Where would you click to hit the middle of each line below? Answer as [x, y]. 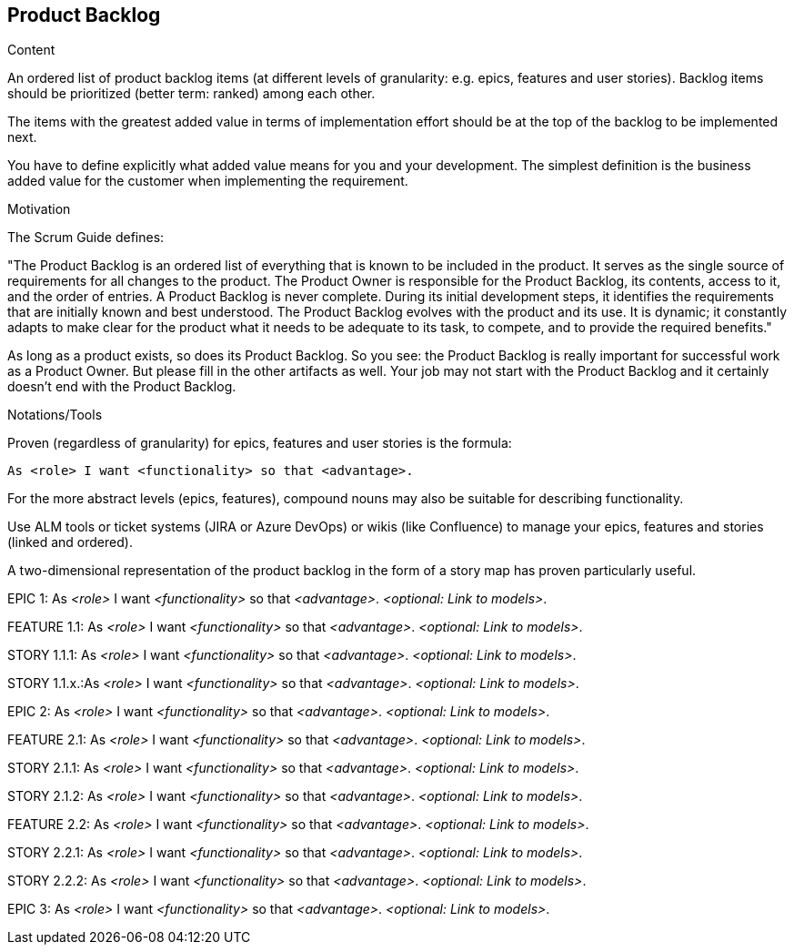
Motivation [39, 209]
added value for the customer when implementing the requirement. [208, 181]
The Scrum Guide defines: [86, 238]
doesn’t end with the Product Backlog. [122, 387]
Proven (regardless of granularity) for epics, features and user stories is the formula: [260, 443]
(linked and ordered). [70, 542]
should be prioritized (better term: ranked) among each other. [191, 94]
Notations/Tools [55, 415]
